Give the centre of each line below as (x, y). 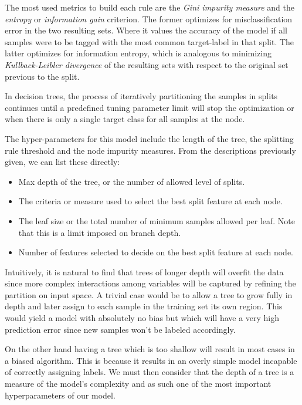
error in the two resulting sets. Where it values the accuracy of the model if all (146, 30)
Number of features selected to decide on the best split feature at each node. (156, 252)
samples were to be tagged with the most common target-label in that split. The (150, 41)
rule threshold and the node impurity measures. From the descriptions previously (150, 150)
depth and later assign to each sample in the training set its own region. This (144, 306)
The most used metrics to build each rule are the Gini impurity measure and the (150, 7)
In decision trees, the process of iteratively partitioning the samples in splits (141, 96)
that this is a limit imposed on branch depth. (100, 232)
